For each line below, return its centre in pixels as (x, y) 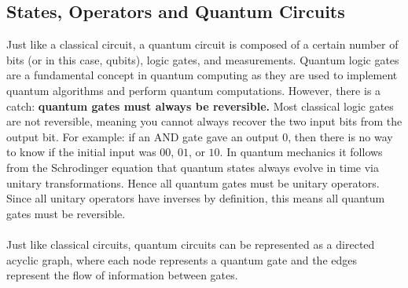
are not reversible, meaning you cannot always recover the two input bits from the (204, 121)
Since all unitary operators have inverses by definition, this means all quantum (196, 198)
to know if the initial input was (81, 152)
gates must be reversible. (66, 213)
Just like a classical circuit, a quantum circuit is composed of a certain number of (202, 44)
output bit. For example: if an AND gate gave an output (143, 136)
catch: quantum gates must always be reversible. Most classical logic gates (200, 106)
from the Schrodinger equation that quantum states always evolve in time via (193, 167)
